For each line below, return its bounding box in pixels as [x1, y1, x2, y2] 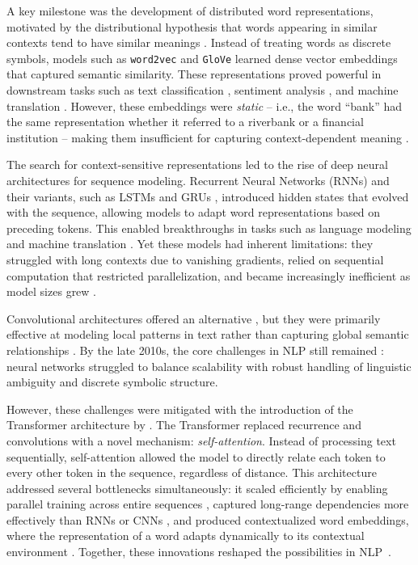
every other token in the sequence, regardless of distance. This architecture [6, 464, 377, 481]
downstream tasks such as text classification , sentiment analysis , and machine [6, 82, 399, 99]
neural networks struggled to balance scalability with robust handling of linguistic [6, 357, 412, 374]
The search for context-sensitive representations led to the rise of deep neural [6, 156, 388, 173]
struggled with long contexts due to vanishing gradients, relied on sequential [6, 251, 384, 268]
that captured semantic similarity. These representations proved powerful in [6, 65, 382, 82]
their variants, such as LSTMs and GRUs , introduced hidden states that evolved [6, 188, 409, 204]
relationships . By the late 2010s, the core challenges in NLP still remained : [6, 341, 384, 358]
